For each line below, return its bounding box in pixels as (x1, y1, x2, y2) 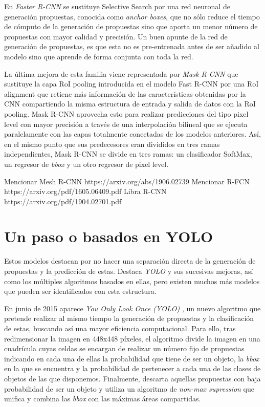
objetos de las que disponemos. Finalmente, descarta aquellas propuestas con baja (4, 373, 261, 383)
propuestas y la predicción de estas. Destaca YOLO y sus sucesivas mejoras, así (4, 266, 253, 276)
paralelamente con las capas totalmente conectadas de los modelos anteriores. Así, (4, 128, 261, 139)
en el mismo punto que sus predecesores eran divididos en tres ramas (4, 138, 220, 149)
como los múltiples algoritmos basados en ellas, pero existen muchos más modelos (4, 275, 260, 286)
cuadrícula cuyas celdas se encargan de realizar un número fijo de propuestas (4, 343, 245, 354)
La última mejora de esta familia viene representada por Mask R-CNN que (4, 68, 238, 79)
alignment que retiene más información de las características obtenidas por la (4, 88, 246, 99)
